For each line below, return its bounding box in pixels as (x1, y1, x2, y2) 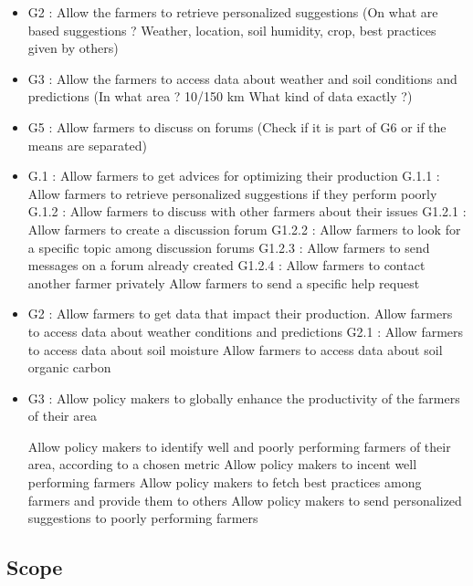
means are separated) (27, 135, 147, 154)
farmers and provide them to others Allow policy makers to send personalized (27, 490, 462, 509)
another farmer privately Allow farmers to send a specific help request (27, 273, 420, 292)
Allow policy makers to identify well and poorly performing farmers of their (27, 436, 451, 455)
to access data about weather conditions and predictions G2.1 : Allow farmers (27, 321, 464, 340)
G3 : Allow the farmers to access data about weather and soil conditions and (27, 68, 457, 88)
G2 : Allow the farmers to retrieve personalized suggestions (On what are (27, 3, 438, 21)
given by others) (27, 38, 119, 58)
